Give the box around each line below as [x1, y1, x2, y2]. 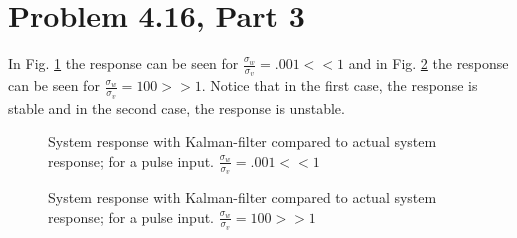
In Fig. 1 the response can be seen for [8, 53, 239, 74]
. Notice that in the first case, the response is [201, 75, 478, 96]
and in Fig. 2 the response [348, 53, 509, 74]
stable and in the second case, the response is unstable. [8, 97, 345, 118]
